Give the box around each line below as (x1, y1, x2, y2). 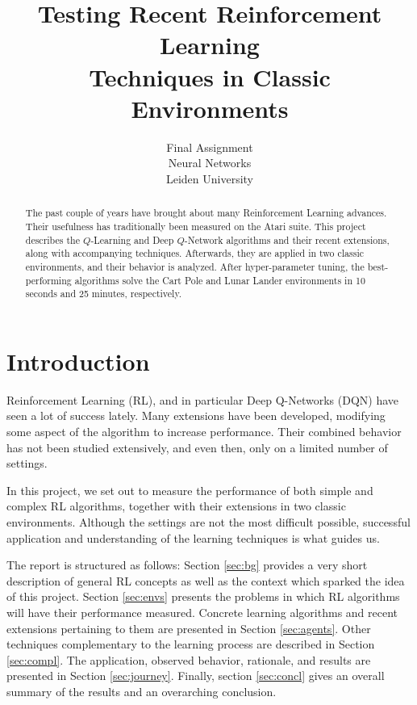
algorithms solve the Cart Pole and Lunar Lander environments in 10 (74, 273, 365, 287)
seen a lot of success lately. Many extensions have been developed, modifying (6, 407, 386, 424)
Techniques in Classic (89, 60, 331, 93)
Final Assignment (166, 138, 253, 155)
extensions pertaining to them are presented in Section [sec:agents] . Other (6, 619, 371, 636)
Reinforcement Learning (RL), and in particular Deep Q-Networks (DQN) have (6, 391, 398, 408)
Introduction (6, 344, 150, 377)
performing (25, 273, 72, 287)
